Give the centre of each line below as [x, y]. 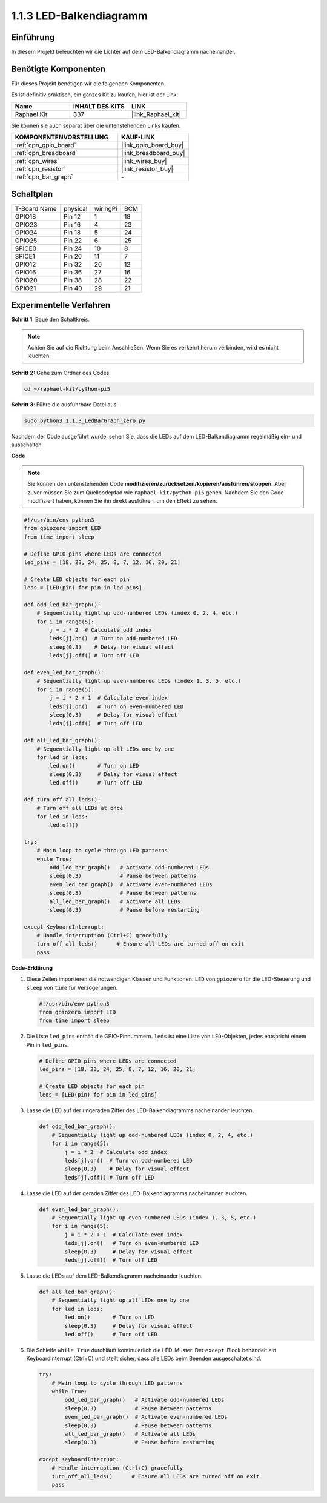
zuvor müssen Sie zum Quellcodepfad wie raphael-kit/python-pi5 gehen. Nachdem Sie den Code [156, 492]
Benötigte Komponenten [58, 69]
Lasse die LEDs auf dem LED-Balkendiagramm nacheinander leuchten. [114, 1276]
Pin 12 [72, 216]
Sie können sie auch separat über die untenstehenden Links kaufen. [96, 125]
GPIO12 [25, 264]
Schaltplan [32, 194]
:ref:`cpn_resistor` [40, 169]
